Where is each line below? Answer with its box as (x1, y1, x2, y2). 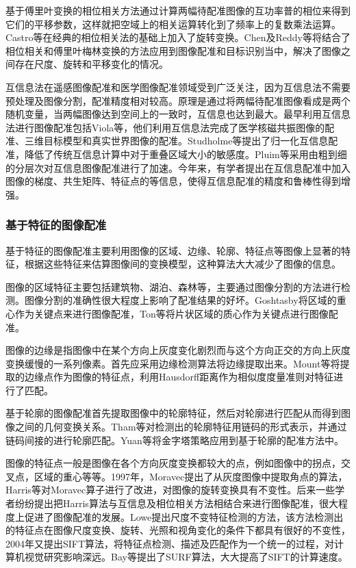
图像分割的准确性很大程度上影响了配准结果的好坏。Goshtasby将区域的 (24, 293, 337, 307)
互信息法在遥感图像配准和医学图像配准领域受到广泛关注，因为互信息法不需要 (5, 79, 351, 94)
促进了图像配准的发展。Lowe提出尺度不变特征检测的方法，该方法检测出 (24, 509, 344, 524)
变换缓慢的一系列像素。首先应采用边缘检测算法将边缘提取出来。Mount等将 (5, 356, 340, 370)
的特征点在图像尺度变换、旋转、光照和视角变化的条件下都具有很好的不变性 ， (5, 523, 351, 537)
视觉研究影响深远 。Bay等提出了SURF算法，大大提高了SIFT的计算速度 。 (24, 550, 348, 564)
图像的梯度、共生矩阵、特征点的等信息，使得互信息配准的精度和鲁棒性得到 (5, 174, 341, 188)
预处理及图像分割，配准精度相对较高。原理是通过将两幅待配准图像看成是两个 (5, 93, 351, 107)
